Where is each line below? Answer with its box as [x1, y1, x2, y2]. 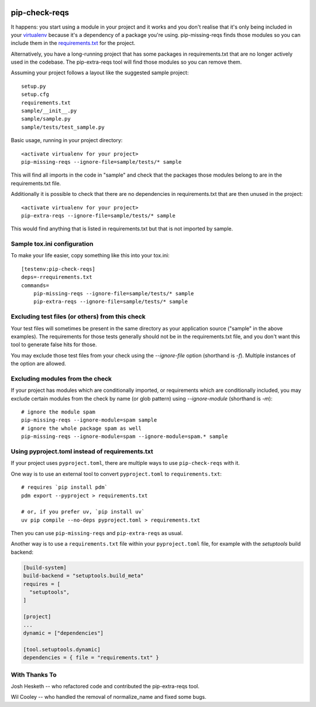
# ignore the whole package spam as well [21, 425, 142, 432]
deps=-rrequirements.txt [21, 274, 92, 281]
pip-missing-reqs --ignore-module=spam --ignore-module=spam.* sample [21, 433, 228, 440]
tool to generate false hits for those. [11, 341, 97, 348]
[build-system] [23, 564, 67, 571]
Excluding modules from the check [11, 374, 112, 382]
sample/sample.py [21, 116, 71, 122]
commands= [21, 282, 49, 289]
